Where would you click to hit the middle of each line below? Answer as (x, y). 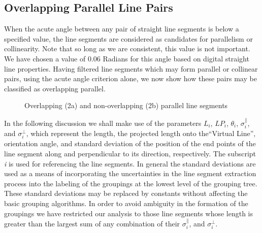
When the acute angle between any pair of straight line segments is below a (122, 29)
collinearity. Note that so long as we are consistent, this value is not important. (127, 48)
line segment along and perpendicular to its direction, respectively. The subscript (130, 153)
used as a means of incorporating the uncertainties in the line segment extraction (130, 173)
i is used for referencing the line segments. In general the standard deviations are (130, 163)
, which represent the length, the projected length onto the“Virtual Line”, (141, 133)
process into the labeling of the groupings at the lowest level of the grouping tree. (131, 183)
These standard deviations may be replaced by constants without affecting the (126, 193)
